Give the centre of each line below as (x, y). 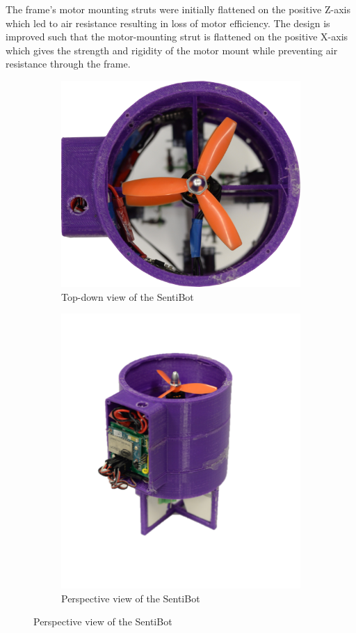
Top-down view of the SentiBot (128, 296)
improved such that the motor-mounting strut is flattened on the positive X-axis (177, 37)
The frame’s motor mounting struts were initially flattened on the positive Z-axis (178, 9)
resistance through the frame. (68, 64)
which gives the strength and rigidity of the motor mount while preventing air (172, 50)
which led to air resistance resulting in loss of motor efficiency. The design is (168, 23)
